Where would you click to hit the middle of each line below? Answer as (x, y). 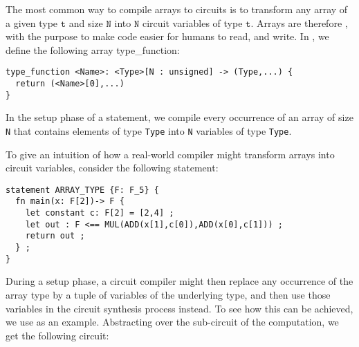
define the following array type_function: (93, 49)
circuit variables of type (192, 22)
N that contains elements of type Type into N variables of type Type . (149, 130)
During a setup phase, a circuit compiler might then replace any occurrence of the (179, 281)
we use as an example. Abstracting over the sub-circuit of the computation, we (172, 322)
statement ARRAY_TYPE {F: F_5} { (82, 190)
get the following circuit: (57, 335)
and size (86, 22)
